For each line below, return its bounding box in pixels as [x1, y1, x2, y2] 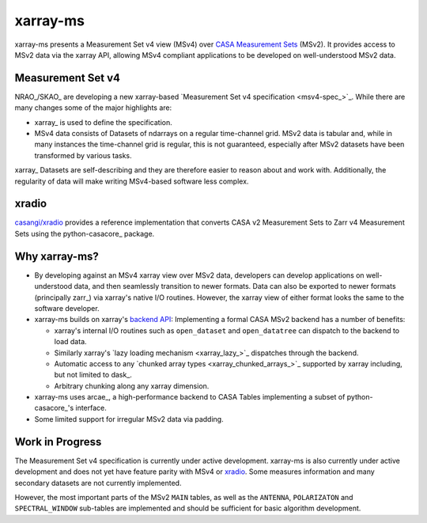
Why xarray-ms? [14, 249, 99, 263]
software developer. [34, 303, 100, 313]
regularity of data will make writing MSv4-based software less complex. [14, 176, 249, 186]
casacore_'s [34, 404, 74, 413]
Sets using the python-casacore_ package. [14, 229, 155, 238]
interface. [75, 404, 107, 413]
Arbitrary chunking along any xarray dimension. [54, 381, 210, 391]
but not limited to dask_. [54, 370, 132, 380]
